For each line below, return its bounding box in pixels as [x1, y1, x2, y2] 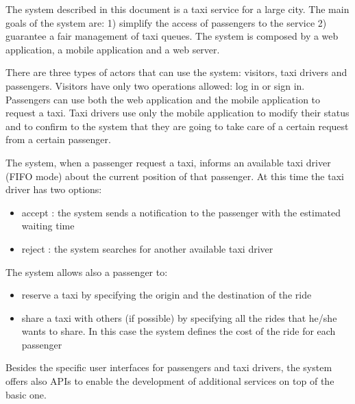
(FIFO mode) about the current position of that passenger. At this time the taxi [5, 168, 344, 183]
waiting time [21, 218, 75, 233]
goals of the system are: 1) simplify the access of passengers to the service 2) [5, 15, 327, 29]
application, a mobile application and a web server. [5, 42, 220, 56]
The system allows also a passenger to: [5, 264, 168, 279]
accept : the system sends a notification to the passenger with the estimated [21, 205, 341, 219]
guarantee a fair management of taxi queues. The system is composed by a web [5, 29, 339, 43]
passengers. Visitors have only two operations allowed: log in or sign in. [5, 78, 305, 92]
